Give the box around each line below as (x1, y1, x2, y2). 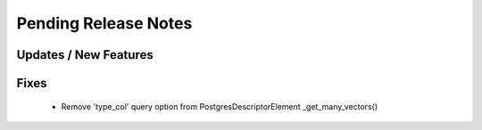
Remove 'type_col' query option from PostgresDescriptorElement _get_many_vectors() (61, 101, 378, 111)
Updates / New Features (16, 47, 154, 62)
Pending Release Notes (16, 13, 193, 33)
